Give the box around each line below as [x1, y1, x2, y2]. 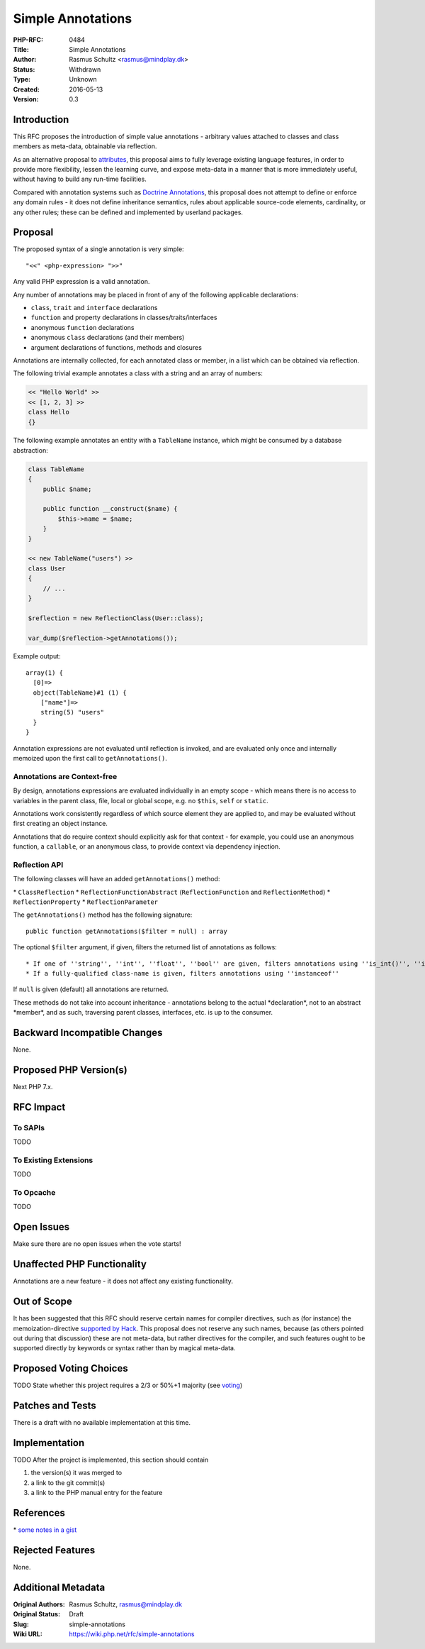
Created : [13, 85, 40, 94]
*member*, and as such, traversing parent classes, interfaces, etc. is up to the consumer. [13, 1008, 273, 1017]
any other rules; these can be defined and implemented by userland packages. [13, 208, 244, 216]
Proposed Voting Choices [13, 1362, 128, 1374]
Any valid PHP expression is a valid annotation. [13, 277, 150, 286]
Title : [13, 45, 30, 53]
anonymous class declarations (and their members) [30, 333, 185, 342]
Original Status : [13, 1610, 60, 1618]
